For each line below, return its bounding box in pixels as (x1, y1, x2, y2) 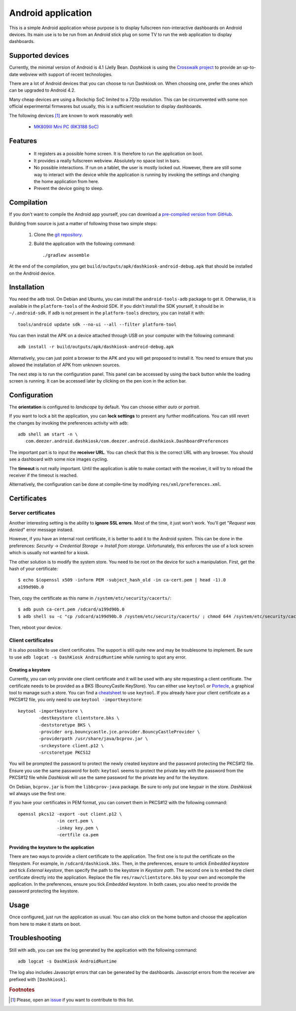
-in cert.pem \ (57, 818, 94, 824)
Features (9, 137, 37, 145)
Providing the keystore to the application (9, 844, 95, 850)
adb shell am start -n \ (18, 432, 78, 437)
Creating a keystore (9, 667, 50, 673)
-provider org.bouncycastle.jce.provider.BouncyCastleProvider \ (38, 729, 200, 734)
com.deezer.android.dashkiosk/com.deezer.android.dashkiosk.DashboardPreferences (25, 438, 229, 444)
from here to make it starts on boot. (9, 921, 81, 927)
